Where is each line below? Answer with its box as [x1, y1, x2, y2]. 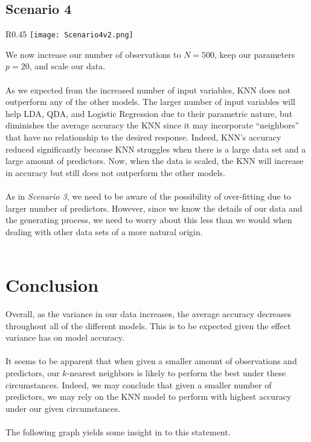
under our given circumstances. [5, 402, 121, 414]
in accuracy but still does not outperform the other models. [5, 166, 226, 178]
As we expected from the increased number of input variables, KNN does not [5, 83, 291, 96]
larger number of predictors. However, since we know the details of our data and [5, 201, 303, 214]
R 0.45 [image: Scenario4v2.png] [5, 28, 133, 40]
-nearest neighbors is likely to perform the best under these [66, 367, 286, 379]
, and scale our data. [29, 60, 106, 72]
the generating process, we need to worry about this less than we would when [5, 213, 292, 226]
